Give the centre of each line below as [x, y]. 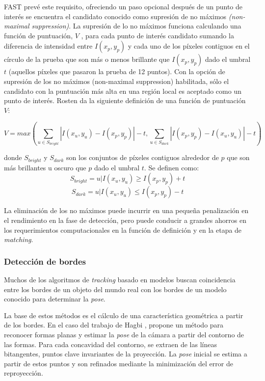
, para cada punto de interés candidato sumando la [158, 35]
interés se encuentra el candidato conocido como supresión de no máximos [115, 16]
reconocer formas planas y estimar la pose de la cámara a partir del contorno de [124, 334]
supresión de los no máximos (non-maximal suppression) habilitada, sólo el [117, 81]
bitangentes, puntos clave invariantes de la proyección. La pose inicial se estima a [126, 354]
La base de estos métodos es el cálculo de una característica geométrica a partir [124, 315]
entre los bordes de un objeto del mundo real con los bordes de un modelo [115, 289]
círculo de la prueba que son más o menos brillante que [87, 59]
